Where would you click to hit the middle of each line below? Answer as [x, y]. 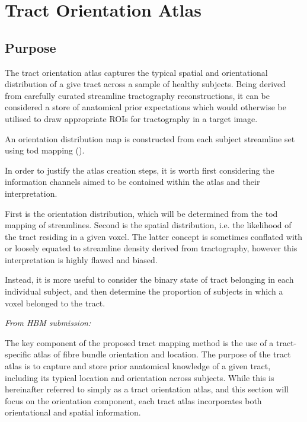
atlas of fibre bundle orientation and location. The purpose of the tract [162, 354]
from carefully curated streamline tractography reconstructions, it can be [137, 95]
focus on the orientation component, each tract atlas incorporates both [133, 400]
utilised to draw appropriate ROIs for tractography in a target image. [131, 118]
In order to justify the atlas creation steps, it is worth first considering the [140, 170]
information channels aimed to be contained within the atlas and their [132, 182]
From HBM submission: [48, 323]
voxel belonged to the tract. [55, 303]
